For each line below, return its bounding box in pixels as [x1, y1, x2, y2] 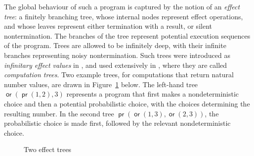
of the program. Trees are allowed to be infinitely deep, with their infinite [4, 40, 226, 51]
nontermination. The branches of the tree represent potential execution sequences [4, 30, 251, 41]
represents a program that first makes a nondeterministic [66, 89, 239, 99]
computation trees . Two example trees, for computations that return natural [4, 69, 234, 80]
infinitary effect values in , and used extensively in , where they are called [4, 59, 227, 70]
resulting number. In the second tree [4, 108, 114, 118]
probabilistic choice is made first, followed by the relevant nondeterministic [4, 118, 231, 128]
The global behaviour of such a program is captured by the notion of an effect [4, 1, 240, 11]
